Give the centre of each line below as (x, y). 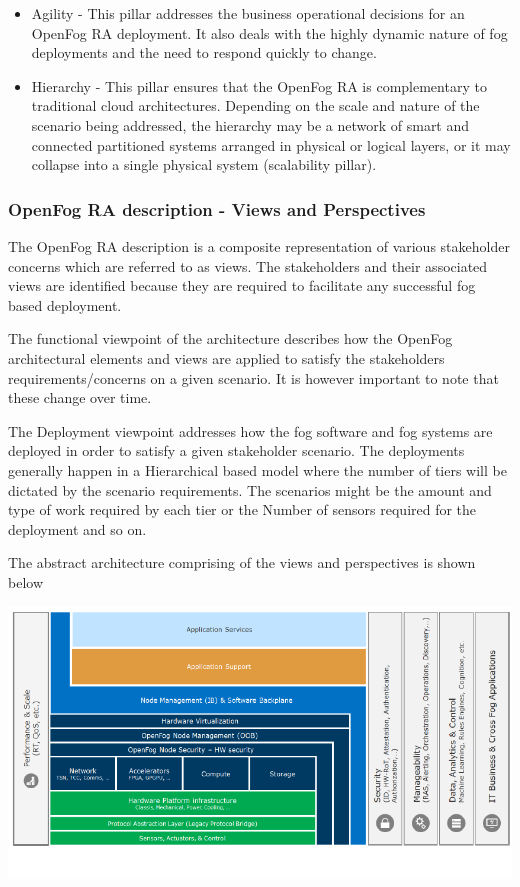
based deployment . (65, 304)
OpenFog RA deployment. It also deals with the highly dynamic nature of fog (269, 32)
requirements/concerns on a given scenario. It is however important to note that (253, 377)
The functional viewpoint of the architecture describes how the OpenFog (230, 338)
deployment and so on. (77, 528)
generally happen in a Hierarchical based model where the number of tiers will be (257, 469)
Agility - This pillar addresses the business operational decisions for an (248, 13)
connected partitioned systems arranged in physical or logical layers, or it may (271, 144)
